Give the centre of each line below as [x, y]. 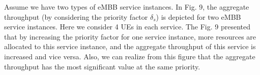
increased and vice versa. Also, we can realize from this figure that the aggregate [130, 56]
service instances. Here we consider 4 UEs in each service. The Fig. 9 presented [127, 27]
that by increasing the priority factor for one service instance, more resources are [130, 36]
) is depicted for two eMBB [198, 16]
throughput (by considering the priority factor [76, 16]
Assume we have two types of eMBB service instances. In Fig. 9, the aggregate [127, 7]
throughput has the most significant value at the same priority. [102, 66]
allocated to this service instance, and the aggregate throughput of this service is [130, 46]
